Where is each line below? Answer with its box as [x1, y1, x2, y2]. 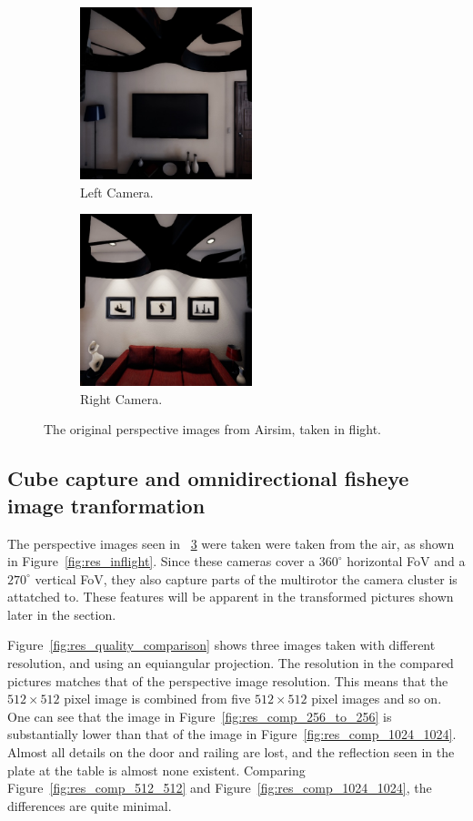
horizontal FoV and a [347, 552, 466, 571]
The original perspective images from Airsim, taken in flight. [44, 420, 381, 439]
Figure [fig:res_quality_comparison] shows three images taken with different [7, 635, 436, 654]
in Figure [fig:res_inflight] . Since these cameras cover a [7, 552, 316, 571]
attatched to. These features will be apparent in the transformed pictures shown [7, 587, 454, 606]
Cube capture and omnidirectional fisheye [7, 464, 409, 492]
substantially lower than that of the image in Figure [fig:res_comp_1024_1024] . [7, 725, 457, 744]
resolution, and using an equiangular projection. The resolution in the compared [7, 654, 454, 673]
